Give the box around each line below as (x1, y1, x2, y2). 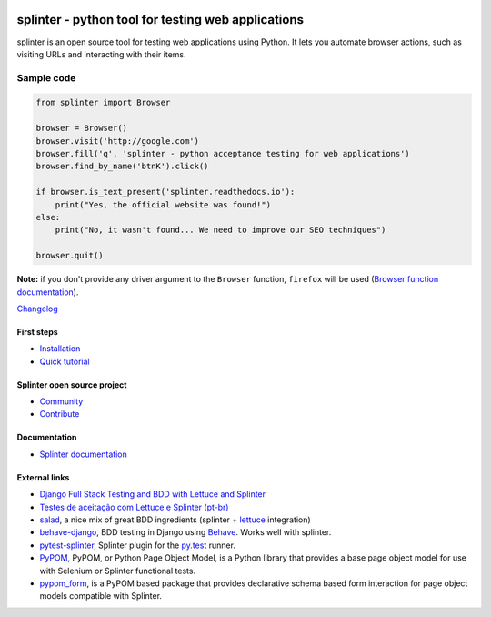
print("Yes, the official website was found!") (55, 199, 272, 209)
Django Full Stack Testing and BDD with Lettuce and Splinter (39, 489, 266, 500)
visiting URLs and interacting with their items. (16, 48, 186, 59)
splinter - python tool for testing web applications (16, 12, 305, 27)
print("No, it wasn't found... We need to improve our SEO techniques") (55, 225, 386, 236)
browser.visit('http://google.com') (35, 136, 200, 146)
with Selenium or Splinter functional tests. (39, 565, 195, 576)
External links (16, 471, 70, 482)
